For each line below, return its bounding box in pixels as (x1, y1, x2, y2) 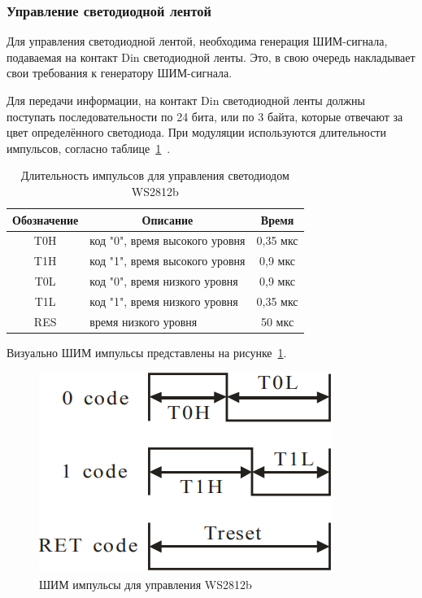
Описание (141, 211, 194, 228)
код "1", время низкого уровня (89, 292, 238, 309)
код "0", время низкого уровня (89, 273, 238, 290)
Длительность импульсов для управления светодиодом (20, 167, 289, 184)
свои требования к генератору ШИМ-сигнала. (7, 64, 233, 81)
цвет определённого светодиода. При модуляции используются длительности (7, 124, 386, 141)
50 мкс (260, 312, 294, 330)
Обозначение (12, 211, 79, 228)
